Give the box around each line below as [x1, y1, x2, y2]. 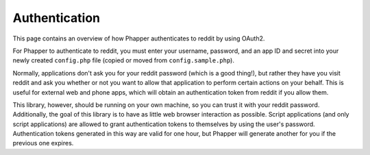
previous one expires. [12, 139, 74, 147]
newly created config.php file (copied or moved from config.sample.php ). [12, 56, 234, 64]
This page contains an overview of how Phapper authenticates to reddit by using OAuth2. [12, 34, 265, 43]
